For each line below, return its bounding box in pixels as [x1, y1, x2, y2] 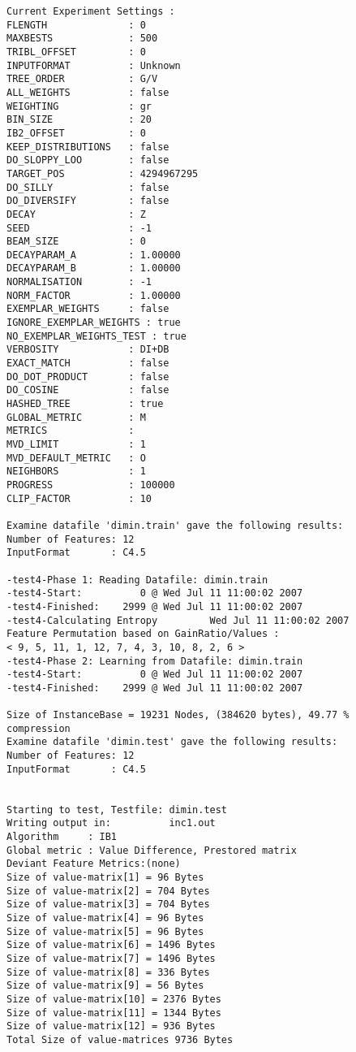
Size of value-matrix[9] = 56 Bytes [6, 980, 204, 992]
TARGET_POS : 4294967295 [6, 167, 199, 180]
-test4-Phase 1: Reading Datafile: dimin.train [6, 574, 268, 586]
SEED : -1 [6, 222, 152, 234]
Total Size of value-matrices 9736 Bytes [6, 1033, 234, 1046]
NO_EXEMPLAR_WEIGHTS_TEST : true [6, 330, 187, 342]
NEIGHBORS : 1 [6, 465, 146, 478]
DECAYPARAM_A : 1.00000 [6, 249, 181, 261]
